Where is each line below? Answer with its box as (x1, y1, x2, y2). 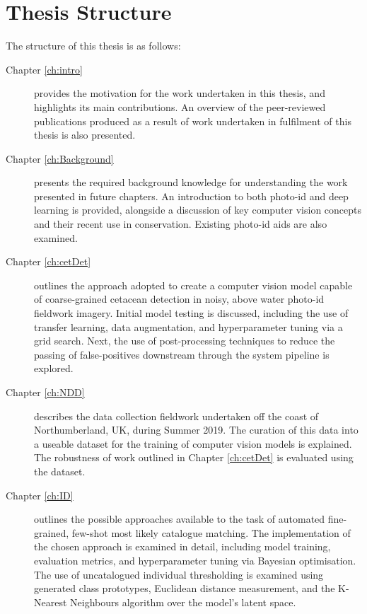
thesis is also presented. (34, 127, 136, 142)
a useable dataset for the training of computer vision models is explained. (34, 436, 352, 451)
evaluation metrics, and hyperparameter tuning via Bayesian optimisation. (34, 552, 356, 567)
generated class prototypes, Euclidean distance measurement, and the (34, 581, 335, 596)
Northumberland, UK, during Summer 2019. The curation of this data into (34, 422, 359, 437)
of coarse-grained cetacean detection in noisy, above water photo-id (34, 291, 325, 306)
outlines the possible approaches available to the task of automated (34, 511, 325, 526)
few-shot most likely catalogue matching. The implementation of (71, 525, 351, 540)
